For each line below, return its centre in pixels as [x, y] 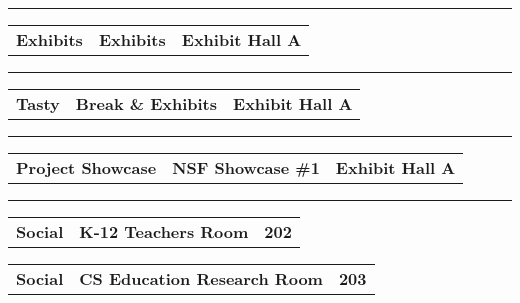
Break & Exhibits [146, 103]
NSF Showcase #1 [246, 167]
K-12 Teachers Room [164, 231]
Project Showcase [86, 167]
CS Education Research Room [201, 278]
